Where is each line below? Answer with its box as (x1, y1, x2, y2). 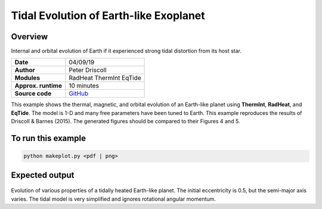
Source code (14, 89, 52, 98)
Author (14, 66, 35, 74)
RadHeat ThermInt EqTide (69, 74, 141, 82)
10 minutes (69, 82, 100, 90)
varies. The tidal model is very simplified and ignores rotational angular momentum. (11, 195, 216, 202)
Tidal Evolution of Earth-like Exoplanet (11, 9, 205, 22)
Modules (14, 74, 41, 82)
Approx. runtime (14, 82, 63, 90)
